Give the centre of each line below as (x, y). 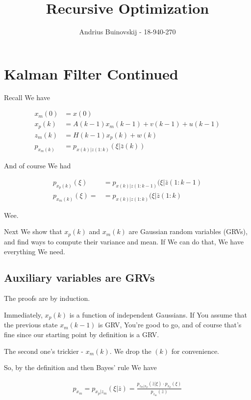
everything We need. (35, 251)
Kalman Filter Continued (91, 73)
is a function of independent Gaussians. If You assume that (158, 314)
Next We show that (33, 231)
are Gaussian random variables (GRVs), (188, 231)
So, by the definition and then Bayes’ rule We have (80, 367)
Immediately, (23, 314)
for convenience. (195, 351)
